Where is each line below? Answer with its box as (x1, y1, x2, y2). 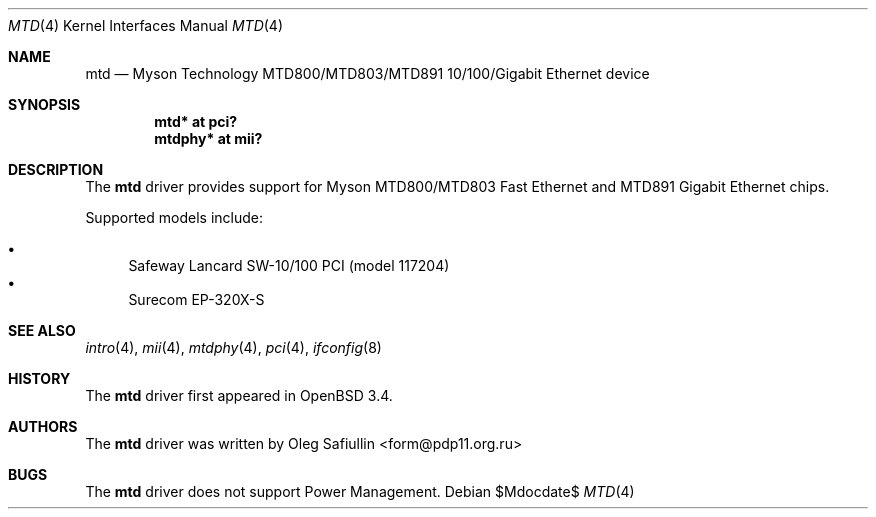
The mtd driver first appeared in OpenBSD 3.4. (85, 387, 393, 404)
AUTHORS (8, 418, 78, 435)
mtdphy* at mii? (154, 130, 263, 147)
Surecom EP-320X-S (128, 291, 265, 308)
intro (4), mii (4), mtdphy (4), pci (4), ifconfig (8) (85, 339, 382, 356)
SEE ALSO (8, 322, 76, 339)
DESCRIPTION (8, 161, 104, 178)
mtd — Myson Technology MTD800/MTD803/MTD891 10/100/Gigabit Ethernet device (85, 65, 650, 82)
